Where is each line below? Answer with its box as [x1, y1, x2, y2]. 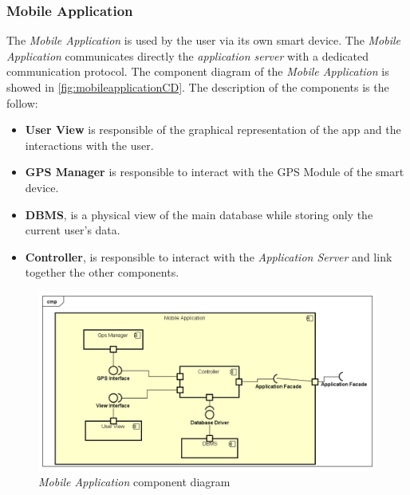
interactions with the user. [25, 136, 154, 153]
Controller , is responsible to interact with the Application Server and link [25, 248, 392, 265]
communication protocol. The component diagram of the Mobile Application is [6, 63, 389, 80]
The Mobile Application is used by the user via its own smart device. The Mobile [6, 32, 401, 49]
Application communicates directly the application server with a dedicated [6, 47, 369, 64]
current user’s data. [25, 222, 120, 238]
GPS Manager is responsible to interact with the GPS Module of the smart [25, 163, 404, 180]
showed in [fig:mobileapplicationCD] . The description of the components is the [6, 79, 389, 95]
